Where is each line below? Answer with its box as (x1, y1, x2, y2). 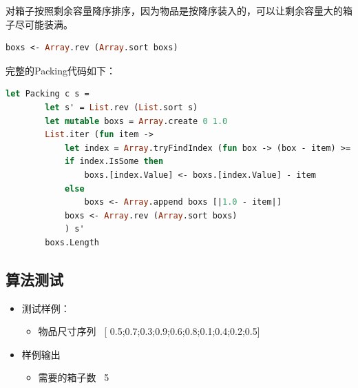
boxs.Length (45, 237, 100, 247)
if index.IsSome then (64, 156, 164, 167)
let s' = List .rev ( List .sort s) (45, 102, 198, 112)
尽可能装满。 (14, 17, 73, 31)
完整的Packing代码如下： (6, 63, 116, 77)
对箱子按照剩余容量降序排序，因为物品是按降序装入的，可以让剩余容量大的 (6, 3, 343, 17)
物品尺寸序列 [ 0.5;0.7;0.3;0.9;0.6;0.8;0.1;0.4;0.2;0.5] (38, 324, 260, 338)
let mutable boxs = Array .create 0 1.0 (45, 116, 228, 126)
